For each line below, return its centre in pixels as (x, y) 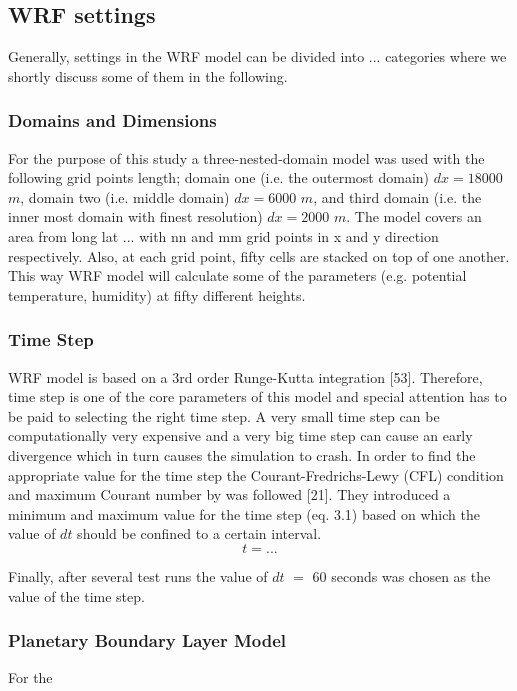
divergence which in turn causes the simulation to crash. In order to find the (242, 454)
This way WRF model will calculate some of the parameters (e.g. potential (237, 275)
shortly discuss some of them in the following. (148, 75)
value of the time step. (76, 595)
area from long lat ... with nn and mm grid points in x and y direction (223, 235)
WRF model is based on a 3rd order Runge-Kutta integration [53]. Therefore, (245, 376)
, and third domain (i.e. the (397, 196)
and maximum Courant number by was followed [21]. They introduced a (229, 494)
